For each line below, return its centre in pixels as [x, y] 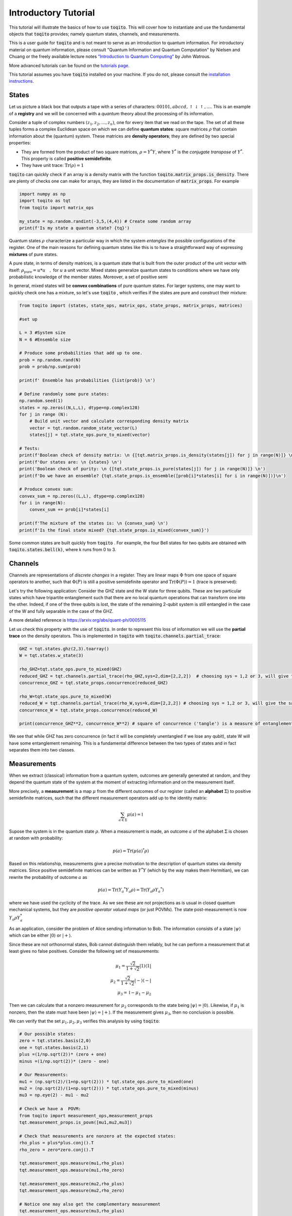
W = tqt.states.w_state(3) [51, 656]
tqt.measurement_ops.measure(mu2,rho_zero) [72, 1190]
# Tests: [30, 448]
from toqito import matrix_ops [57, 207]
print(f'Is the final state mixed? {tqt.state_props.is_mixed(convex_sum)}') [114, 530]
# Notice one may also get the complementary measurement [90, 1204]
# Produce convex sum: [46, 489]
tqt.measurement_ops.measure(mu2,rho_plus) [72, 1184]
